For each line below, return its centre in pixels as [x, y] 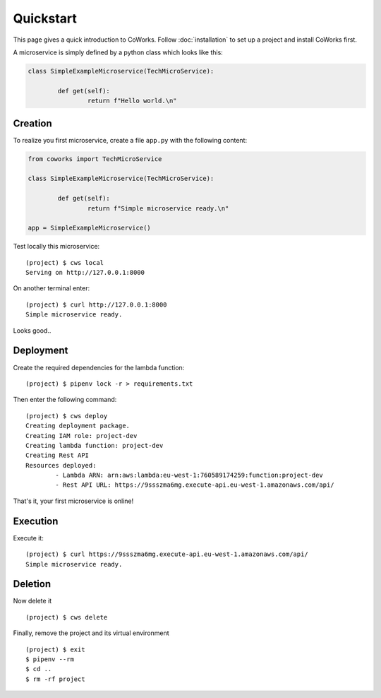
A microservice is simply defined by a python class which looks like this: [118, 52]
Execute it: [28, 538]
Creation [32, 123]
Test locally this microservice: [56, 247]
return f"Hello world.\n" [132, 101]
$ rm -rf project [55, 679]
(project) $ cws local [65, 262]
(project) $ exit [55, 649]
